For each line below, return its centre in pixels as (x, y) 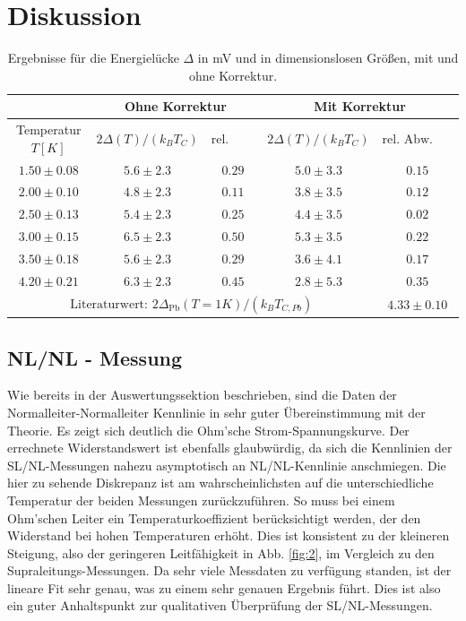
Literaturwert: (109, 304)
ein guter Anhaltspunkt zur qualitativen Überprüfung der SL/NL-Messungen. (220, 605)
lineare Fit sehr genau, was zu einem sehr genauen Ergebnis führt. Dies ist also (224, 587)
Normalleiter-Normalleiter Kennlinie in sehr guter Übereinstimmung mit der (216, 412)
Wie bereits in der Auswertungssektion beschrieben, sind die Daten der (202, 395)
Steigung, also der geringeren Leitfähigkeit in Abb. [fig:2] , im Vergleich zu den (221, 552)
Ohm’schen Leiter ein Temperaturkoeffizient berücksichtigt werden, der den (214, 517)
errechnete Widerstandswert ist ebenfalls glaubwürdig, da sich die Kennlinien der (230, 448)
